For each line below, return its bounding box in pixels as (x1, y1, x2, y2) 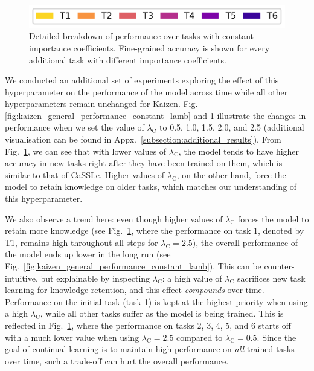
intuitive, (5, 271, 38, 284)
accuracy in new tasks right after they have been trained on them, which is (5, 156, 283, 169)
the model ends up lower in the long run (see (5, 248, 171, 260)
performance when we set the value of (5, 121, 144, 134)
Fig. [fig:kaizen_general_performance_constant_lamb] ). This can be (5, 260, 261, 273)
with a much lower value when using (5, 331, 139, 343)
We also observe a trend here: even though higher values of (5, 212, 223, 225)
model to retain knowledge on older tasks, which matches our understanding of (5, 180, 297, 193)
